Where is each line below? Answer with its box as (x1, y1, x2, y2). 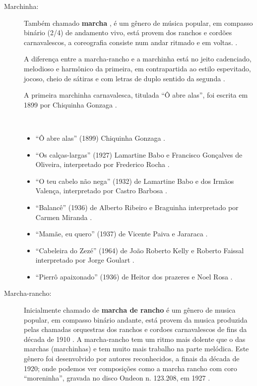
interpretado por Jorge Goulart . (35, 255, 134, 265)
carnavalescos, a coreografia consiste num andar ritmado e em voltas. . (24, 37, 238, 47)
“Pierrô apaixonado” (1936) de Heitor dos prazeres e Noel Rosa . (35, 271, 233, 281)
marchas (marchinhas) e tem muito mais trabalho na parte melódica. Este (24, 343, 249, 354)
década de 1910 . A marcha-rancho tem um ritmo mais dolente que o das (24, 333, 246, 344)
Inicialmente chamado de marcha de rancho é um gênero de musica (24, 305, 236, 315)
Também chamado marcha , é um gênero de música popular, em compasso (24, 17, 253, 28)
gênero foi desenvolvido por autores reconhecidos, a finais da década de (24, 353, 240, 364)
